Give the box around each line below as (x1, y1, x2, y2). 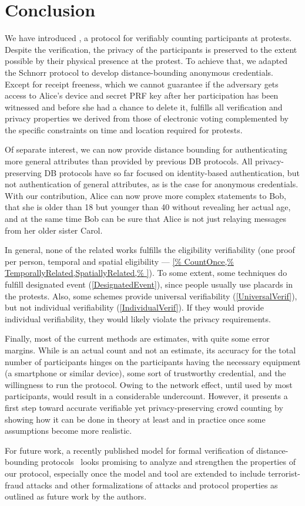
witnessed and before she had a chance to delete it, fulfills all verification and (5, 100, 283, 113)
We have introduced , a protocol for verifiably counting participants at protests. (5, 32, 292, 44)
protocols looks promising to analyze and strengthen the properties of (41, 456, 296, 468)
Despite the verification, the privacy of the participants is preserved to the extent (5, 43, 297, 55)
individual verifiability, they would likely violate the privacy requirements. (5, 312, 271, 325)
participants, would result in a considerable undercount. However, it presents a (5, 390, 288, 402)
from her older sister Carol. (5, 224, 103, 236)
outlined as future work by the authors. (5, 490, 147, 502)
